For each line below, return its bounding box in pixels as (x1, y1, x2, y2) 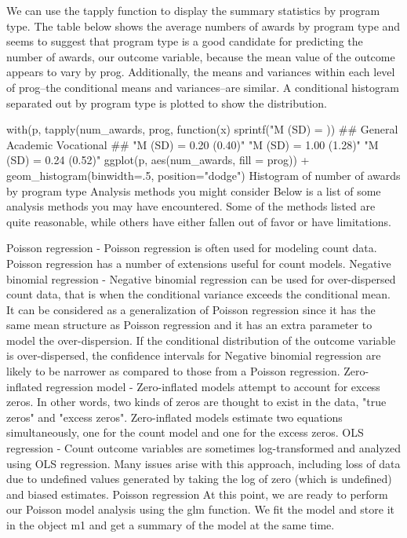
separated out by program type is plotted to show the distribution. (6, 94, 327, 111)
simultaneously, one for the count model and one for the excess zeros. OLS (6, 424, 364, 441)
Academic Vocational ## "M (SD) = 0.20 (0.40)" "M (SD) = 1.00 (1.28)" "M (6, 136, 379, 152)
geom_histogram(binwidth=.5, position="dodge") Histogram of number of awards (6, 167, 401, 183)
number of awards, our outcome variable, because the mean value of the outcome (6, 48, 395, 64)
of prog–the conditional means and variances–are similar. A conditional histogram (6, 79, 400, 95)
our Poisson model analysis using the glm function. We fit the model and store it (6, 501, 395, 518)
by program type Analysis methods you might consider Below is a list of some (6, 182, 381, 199)
